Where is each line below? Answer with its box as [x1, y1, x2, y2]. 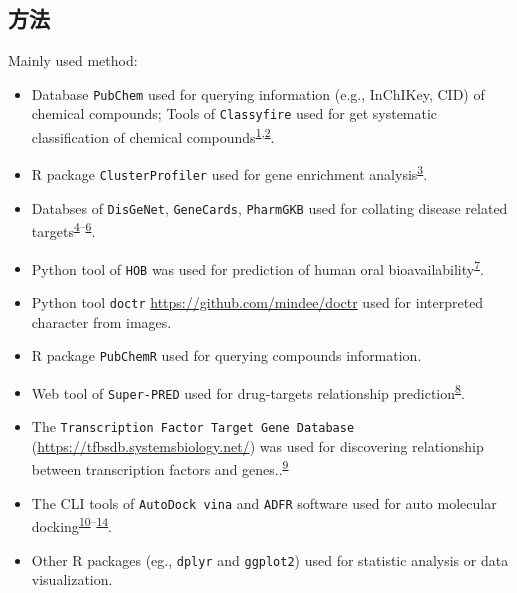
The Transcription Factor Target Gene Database [31, 416, 355, 437]
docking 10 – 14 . [31, 513, 112, 536]
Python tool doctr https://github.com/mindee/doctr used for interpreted [31, 291, 484, 312]
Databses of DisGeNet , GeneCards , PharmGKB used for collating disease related [31, 197, 508, 218]
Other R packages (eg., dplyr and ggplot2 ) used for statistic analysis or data [31, 549, 509, 570]
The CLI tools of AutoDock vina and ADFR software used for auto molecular [31, 492, 497, 513]
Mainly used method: [8, 50, 138, 71]
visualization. [31, 569, 113, 590]
